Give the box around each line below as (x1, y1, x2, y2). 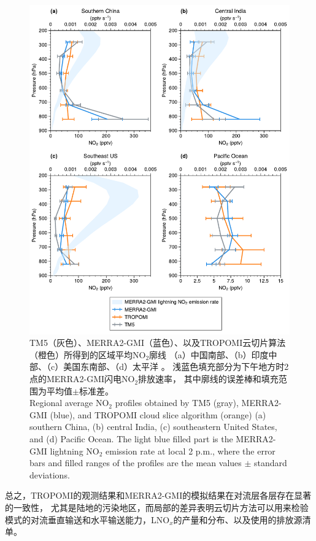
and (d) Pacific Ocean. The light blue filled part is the (29, 432, 233, 445)
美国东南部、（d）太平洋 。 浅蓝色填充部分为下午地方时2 (63, 360, 289, 373)
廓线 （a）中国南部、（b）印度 (149, 348, 269, 361)
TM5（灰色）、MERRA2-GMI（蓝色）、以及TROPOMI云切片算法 (29, 336, 286, 349)
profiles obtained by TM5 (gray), (115, 396, 239, 409)
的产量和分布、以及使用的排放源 (173, 513, 303, 526)
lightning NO (50, 444, 99, 457)
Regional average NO (29, 396, 109, 409)
